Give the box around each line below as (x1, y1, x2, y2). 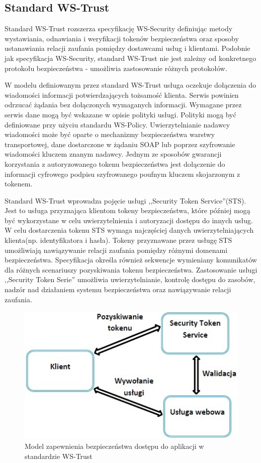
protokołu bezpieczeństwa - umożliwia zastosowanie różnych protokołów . (5, 62, 227, 73)
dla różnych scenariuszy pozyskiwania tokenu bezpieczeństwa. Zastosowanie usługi (5, 264, 257, 275)
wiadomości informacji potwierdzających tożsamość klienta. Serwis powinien (5, 89, 239, 100)
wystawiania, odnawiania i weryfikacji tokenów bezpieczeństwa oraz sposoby (5, 33, 239, 43)
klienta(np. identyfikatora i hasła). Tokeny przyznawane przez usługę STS (5, 235, 232, 245)
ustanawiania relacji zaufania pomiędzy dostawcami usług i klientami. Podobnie (5, 43, 250, 53)
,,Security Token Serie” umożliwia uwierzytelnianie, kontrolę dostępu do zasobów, (5, 274, 255, 285)
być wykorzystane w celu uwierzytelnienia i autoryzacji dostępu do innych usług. (5, 215, 253, 225)
